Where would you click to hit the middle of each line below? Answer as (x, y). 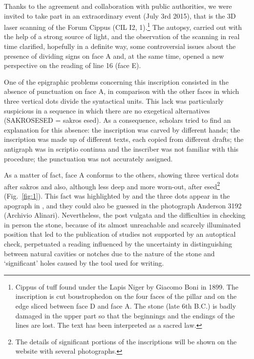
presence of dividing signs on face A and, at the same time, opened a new (114, 56)
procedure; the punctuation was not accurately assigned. (88, 158)
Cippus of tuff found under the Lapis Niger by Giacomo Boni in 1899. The (127, 286)
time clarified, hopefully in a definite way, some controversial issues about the (120, 46)
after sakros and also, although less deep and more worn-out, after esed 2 (112, 185)
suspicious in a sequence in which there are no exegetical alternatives (107, 110)
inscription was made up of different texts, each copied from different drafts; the (124, 139)
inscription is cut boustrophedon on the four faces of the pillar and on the (126, 296)
